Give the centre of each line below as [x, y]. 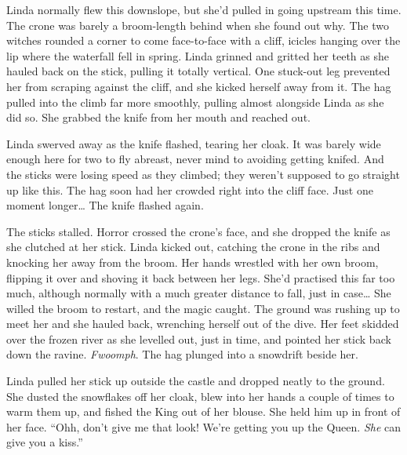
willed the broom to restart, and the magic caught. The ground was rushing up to [203, 308]
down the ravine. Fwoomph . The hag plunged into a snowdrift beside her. [182, 354]
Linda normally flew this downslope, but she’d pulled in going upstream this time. [204, 9]
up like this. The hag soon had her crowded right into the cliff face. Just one [190, 189]
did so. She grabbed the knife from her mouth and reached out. [158, 117]
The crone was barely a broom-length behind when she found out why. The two [198, 25]
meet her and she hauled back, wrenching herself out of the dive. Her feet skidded [203, 324]
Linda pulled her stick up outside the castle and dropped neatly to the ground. [196, 381]
